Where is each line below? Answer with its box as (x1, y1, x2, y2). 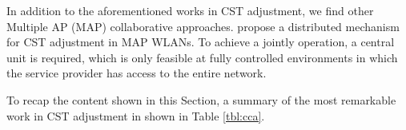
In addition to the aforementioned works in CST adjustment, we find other (6, 2, 374, 18)
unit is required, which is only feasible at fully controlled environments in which (6, 49, 398, 65)
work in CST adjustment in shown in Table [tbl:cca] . (6, 107, 265, 124)
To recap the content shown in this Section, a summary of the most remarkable (6, 91, 396, 108)
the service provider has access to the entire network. (6, 65, 267, 81)
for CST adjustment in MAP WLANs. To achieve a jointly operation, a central (6, 33, 395, 50)
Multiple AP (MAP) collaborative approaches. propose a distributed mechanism (6, 18, 400, 34)
